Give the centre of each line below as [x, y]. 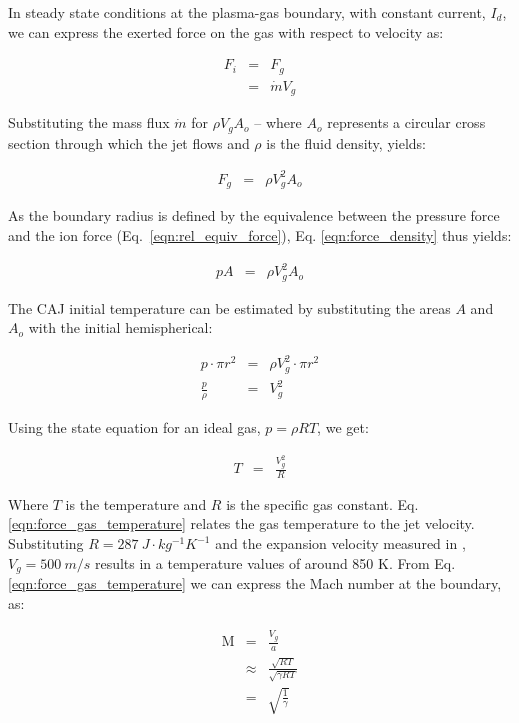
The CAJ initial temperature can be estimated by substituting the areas [229, 307]
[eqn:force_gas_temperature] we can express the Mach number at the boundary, [255, 583]
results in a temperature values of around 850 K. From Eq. [275, 562]
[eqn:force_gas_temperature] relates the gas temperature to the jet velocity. [241, 523]
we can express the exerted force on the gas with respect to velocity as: [226, 31]
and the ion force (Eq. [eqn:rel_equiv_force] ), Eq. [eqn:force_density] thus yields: [260, 235]
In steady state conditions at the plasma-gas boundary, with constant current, [247, 12]
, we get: [343, 427]
